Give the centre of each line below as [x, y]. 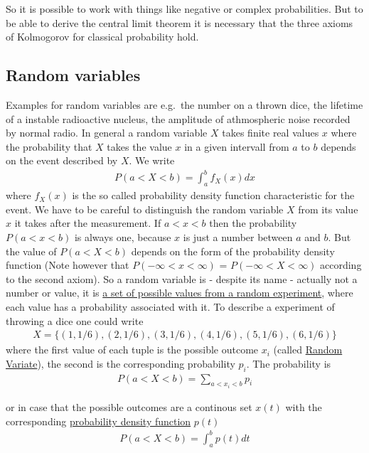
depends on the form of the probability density [233, 251]
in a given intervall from [237, 146]
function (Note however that [68, 265]
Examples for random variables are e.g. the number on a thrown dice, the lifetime [184, 104]
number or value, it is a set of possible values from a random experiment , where [180, 293]
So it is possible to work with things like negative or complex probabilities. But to [184, 9]
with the [304, 407]
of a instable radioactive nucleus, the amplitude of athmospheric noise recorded [178, 118]
